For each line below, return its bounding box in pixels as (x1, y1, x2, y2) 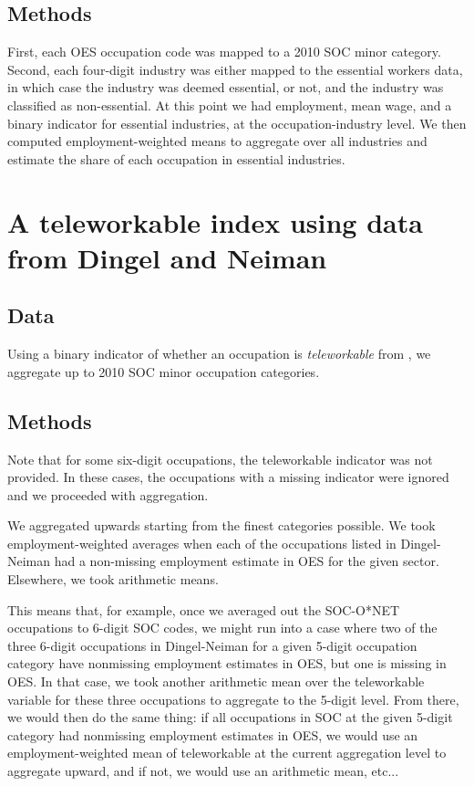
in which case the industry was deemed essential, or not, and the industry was (7, 78, 444, 97)
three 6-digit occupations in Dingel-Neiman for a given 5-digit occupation (7, 635, 417, 655)
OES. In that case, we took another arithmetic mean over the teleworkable (7, 672, 425, 691)
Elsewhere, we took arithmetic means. (7, 570, 219, 589)
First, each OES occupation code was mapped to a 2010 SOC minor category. (7, 42, 441, 61)
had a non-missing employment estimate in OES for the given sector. (54, 551, 439, 571)
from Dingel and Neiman (7, 238, 327, 276)
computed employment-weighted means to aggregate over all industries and (7, 131, 428, 151)
